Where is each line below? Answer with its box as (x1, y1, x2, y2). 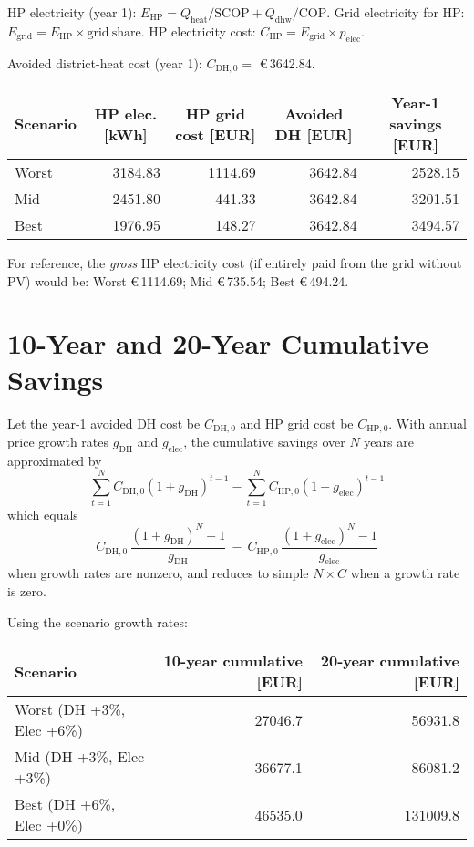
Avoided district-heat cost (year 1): (7, 53, 202, 72)
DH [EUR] (274, 123, 353, 145)
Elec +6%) (15, 719, 83, 741)
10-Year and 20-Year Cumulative (7, 325, 428, 362)
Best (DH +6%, (15, 793, 116, 815)
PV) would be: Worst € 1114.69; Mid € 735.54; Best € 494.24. (7, 271, 349, 290)
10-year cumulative (163, 650, 303, 672)
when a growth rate (350, 563, 460, 583)
